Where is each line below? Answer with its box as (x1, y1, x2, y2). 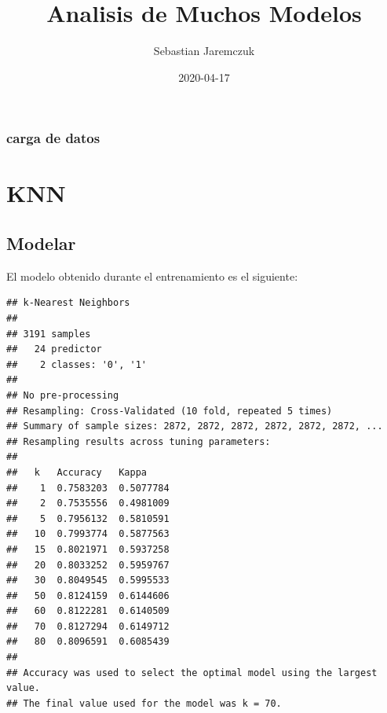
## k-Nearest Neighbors (6, 297, 130, 309)
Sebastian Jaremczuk (153, 42, 255, 59)
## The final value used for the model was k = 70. (6, 697, 282, 709)
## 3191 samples (6, 328, 91, 340)
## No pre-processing (6, 389, 119, 401)
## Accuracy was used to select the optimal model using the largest (6, 667, 378, 678)
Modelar (6, 231, 76, 255)
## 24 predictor (6, 344, 102, 355)
